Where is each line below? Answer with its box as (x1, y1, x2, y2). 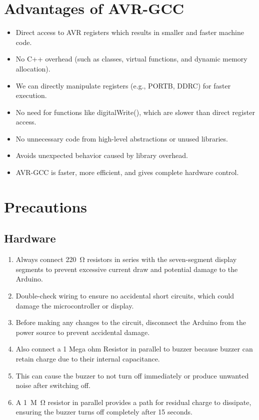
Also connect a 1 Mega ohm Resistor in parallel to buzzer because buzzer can (15, 343, 253, 354)
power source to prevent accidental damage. (15, 326, 150, 337)
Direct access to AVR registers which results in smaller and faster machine (15, 27, 244, 37)
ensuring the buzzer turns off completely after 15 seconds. (15, 406, 192, 417)
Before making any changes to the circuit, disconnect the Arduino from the (15, 317, 246, 327)
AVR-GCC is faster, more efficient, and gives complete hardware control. (15, 167, 239, 177)
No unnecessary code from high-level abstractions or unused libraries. (15, 133, 228, 143)
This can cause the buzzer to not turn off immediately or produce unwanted (15, 370, 249, 380)
